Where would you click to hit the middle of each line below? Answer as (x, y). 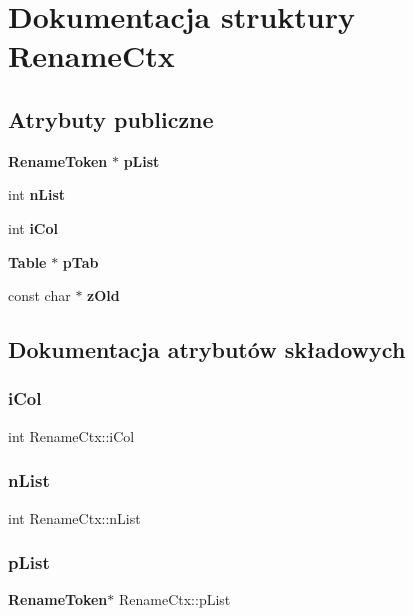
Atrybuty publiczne (111, 118)
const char (39, 295)
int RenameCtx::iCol (71, 435)
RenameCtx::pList (174, 599)
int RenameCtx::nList (74, 517)
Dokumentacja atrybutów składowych (207, 349)
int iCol (33, 227)
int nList (37, 194)
